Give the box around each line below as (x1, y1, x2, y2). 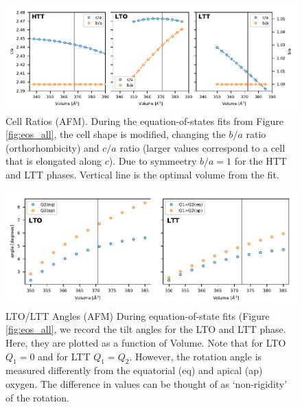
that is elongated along (5, 154, 102, 168)
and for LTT (38, 349, 91, 363)
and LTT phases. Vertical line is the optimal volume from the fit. (5, 167, 279, 182)
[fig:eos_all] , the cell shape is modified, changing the (5, 127, 226, 141)
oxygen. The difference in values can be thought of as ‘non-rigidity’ (5, 377, 288, 391)
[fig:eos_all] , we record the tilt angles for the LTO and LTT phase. (5, 322, 286, 336)
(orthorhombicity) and (5, 140, 100, 154)
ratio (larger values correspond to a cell (119, 140, 286, 154)
